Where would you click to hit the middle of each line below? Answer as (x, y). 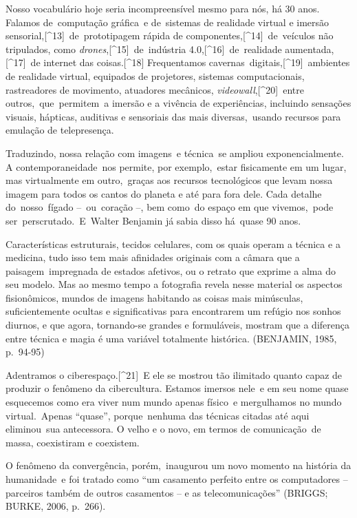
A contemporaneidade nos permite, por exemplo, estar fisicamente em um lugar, (176, 166)
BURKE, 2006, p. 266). (56, 506)
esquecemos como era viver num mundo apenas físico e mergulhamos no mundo (174, 402)
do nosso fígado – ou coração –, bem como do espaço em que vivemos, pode (170, 207)
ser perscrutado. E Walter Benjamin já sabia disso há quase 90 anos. (153, 220)
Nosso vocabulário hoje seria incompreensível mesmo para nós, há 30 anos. (163, 8)
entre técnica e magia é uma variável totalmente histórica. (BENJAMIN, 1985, (171, 338)
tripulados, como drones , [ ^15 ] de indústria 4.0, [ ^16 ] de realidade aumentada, (170, 49)
